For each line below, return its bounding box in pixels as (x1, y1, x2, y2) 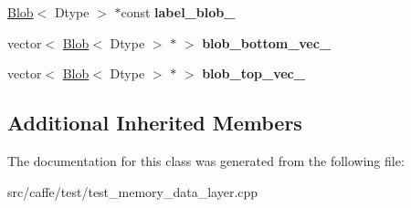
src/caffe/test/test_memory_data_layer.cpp (7, 182, 258, 201)
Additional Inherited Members (7, 109, 302, 137)
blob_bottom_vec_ (202, 33, 332, 52)
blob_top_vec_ (202, 64, 305, 83)
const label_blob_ (121, 3, 236, 21)
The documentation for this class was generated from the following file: (7, 151, 405, 170)
